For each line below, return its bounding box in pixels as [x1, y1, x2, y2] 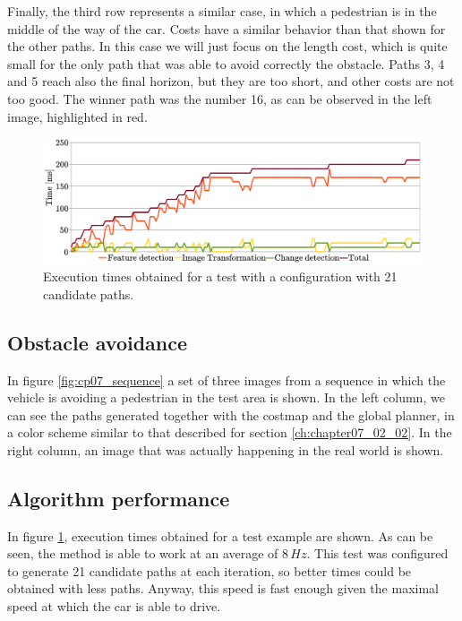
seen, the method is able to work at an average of [7, 544, 278, 563]
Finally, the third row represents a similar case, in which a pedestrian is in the [7, 2, 437, 20]
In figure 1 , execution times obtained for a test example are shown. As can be [7, 526, 433, 545]
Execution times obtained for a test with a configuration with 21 [43, 267, 398, 286]
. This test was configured [306, 544, 449, 563]
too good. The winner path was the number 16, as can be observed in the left [7, 89, 432, 108]
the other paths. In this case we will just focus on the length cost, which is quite [7, 37, 448, 56]
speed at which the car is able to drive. [7, 597, 221, 616]
